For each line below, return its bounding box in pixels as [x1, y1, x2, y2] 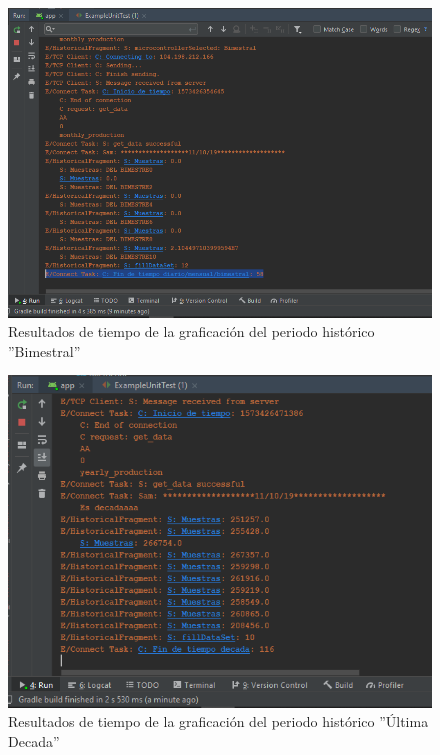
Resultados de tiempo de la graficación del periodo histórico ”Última [8, 711, 429, 732]
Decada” [8, 731, 60, 752]
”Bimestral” [8, 340, 81, 361]
